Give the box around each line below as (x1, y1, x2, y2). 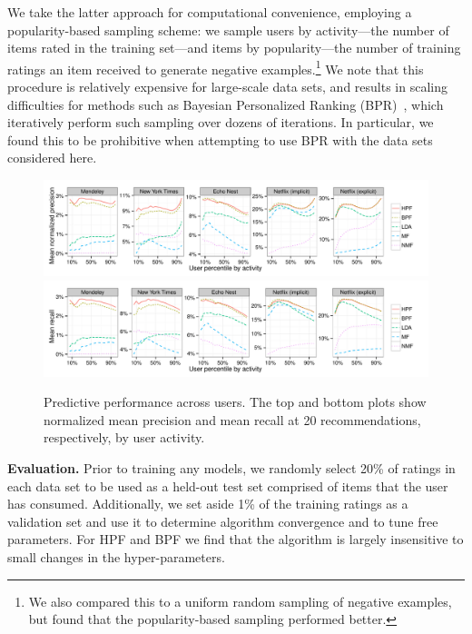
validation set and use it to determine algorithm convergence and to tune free (7, 511, 438, 530)
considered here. (7, 148, 97, 167)
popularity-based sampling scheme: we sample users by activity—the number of (7, 20, 449, 39)
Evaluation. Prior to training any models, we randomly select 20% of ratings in (7, 458, 456, 477)
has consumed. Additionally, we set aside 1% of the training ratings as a (7, 494, 408, 513)
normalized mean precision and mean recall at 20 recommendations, (44, 410, 421, 429)
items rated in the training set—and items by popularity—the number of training (7, 38, 461, 57)
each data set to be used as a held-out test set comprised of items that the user (7, 476, 448, 495)
